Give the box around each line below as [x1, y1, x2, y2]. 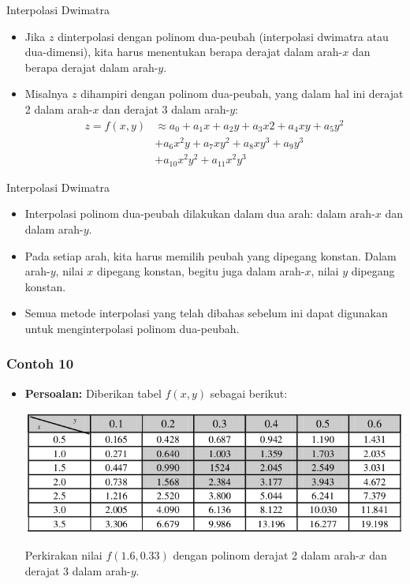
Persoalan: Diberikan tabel [24, 384, 162, 401]
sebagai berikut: [210, 384, 288, 401]
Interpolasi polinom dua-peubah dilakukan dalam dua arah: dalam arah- [24, 205, 375, 222]
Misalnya [24, 85, 69, 102]
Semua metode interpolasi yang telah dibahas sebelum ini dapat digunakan [24, 305, 388, 321]
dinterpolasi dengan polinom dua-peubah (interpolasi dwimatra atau [58, 28, 389, 44]
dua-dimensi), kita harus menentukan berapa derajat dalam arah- [24, 43, 343, 60]
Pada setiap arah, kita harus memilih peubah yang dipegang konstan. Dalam [24, 247, 397, 264]
